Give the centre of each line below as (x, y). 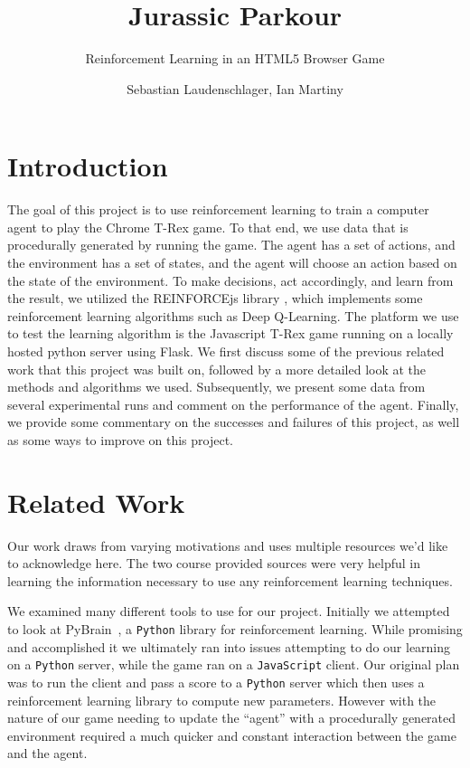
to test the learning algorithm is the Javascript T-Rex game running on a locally (230, 333)
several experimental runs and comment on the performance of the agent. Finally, (233, 404)
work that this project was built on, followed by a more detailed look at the (217, 369)
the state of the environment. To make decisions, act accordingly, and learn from (230, 280)
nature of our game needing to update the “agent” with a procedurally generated (232, 718)
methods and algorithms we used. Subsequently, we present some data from (216, 387)
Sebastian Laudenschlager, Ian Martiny (235, 88)
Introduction (88, 166)
